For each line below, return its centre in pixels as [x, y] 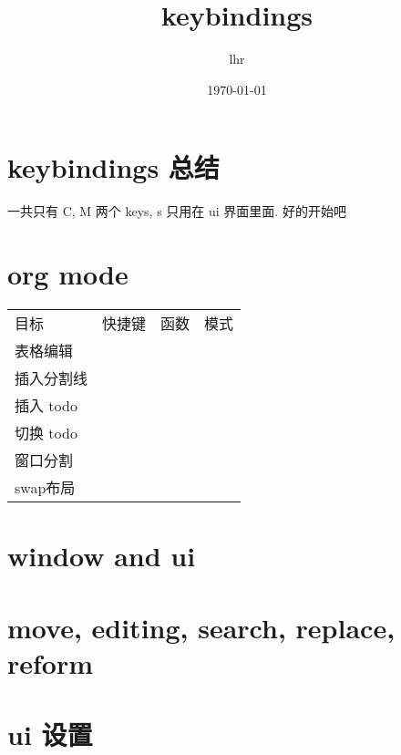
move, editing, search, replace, [201, 627]
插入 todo [46, 405]
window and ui [102, 556]
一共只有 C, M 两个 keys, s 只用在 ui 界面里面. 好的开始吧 [177, 211]
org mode [68, 274]
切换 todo [46, 432]
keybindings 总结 [113, 167]
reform [51, 662]
